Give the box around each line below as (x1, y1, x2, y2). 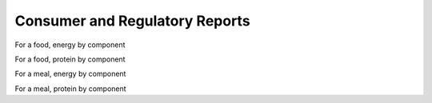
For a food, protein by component (14, 54, 126, 64)
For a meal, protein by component (14, 84, 127, 93)
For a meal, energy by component (14, 69, 126, 79)
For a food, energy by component (14, 40, 126, 50)
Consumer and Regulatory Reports (14, 12, 251, 30)
